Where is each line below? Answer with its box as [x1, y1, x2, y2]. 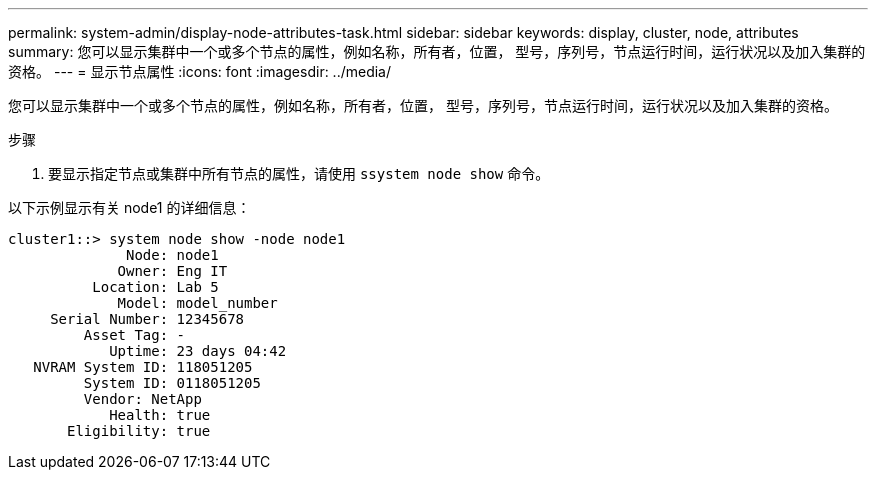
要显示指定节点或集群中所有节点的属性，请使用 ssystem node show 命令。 [48, 165, 550, 182]
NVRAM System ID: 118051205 [33, 359, 253, 375]
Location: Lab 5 [92, 279, 219, 295]
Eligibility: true [67, 423, 211, 439]
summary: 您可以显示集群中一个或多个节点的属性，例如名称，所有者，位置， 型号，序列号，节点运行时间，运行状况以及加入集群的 [8, 43, 866, 60]
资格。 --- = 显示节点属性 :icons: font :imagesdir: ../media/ [8, 63, 392, 80]
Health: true [109, 407, 211, 423]
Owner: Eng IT [117, 263, 228, 279]
